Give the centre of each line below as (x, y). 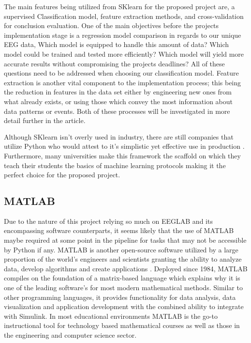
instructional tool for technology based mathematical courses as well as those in (122, 325)
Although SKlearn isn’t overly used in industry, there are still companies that (119, 136)
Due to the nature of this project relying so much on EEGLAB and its (108, 221)
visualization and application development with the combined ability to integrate (124, 306)
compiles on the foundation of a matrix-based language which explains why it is (122, 278)
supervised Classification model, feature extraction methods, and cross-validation (124, 16)
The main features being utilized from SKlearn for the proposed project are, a (119, 6)
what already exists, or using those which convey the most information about (118, 101)
